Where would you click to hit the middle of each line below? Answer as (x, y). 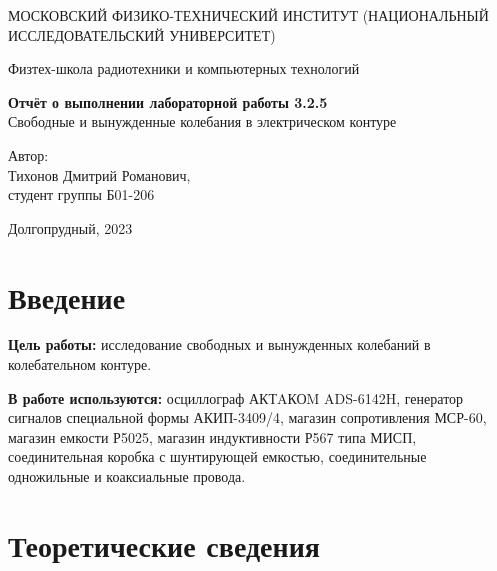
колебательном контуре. (80, 364)
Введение (67, 296)
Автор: (28, 154)
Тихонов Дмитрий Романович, (99, 174)
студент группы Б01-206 (81, 194)
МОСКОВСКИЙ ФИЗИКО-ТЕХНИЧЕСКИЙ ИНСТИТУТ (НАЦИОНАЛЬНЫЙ (248, 15)
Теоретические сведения (164, 544)
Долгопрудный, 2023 (70, 227)
